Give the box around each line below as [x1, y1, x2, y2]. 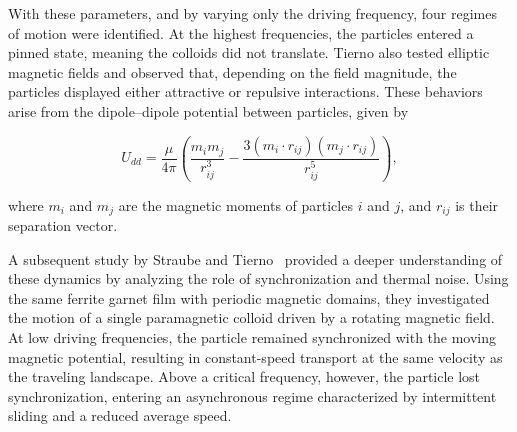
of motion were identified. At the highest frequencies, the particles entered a [8, 22, 474, 43]
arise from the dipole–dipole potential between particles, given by [8, 100, 409, 121]
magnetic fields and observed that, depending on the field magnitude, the [8, 61, 457, 82]
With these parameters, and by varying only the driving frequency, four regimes [8, 3, 497, 23]
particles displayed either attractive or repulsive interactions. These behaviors [8, 81, 483, 102]
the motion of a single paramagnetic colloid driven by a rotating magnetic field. [8, 307, 495, 328]
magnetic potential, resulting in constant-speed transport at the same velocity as [8, 346, 503, 367]
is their [455, 194, 499, 215]
